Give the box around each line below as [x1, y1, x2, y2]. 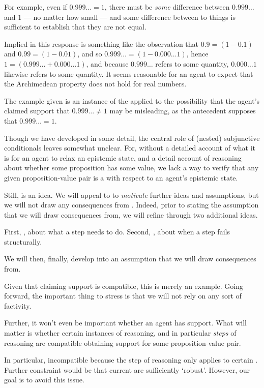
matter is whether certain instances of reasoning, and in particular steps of [4, 327, 237, 338]
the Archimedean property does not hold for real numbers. [4, 78, 187, 89]
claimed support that [4, 105, 70, 116]
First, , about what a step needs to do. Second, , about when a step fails [4, 226, 230, 237]
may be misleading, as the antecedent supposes [109, 105, 256, 116]
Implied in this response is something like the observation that [4, 38, 199, 49]
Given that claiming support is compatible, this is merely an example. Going [4, 280, 243, 291]
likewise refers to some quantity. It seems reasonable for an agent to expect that [4, 68, 253, 79]
